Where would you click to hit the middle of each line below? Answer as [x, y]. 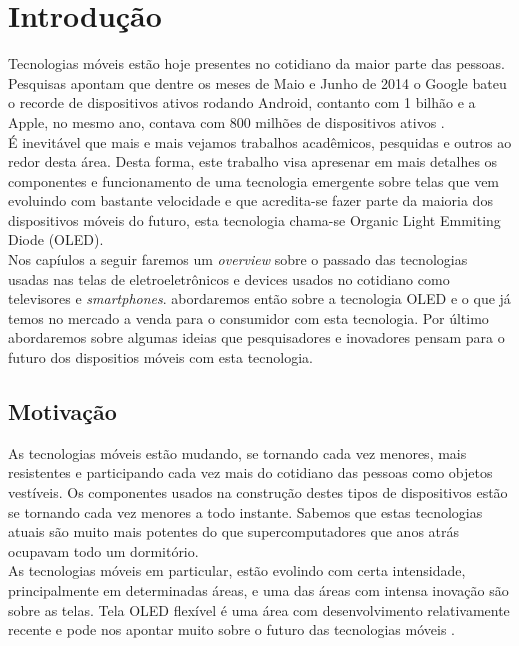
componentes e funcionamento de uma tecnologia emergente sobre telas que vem [254, 180]
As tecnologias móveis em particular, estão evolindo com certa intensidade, [237, 570]
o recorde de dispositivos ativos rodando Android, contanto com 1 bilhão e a [242, 102]
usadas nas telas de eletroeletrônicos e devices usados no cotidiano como [229, 278]
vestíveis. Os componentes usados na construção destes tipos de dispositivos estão [258, 492]
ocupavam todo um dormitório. [103, 550]
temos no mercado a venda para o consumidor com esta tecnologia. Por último [248, 317]
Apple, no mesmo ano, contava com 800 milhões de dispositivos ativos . [226, 121]
